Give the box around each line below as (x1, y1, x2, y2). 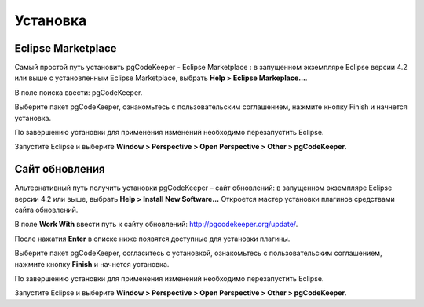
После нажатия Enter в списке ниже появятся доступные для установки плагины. (14, 234, 291, 243)
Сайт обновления (14, 163, 105, 176)
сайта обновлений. (14, 205, 79, 215)
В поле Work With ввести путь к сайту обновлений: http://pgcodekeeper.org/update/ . (14, 220, 298, 229)
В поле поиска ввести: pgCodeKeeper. (14, 87, 143, 97)
